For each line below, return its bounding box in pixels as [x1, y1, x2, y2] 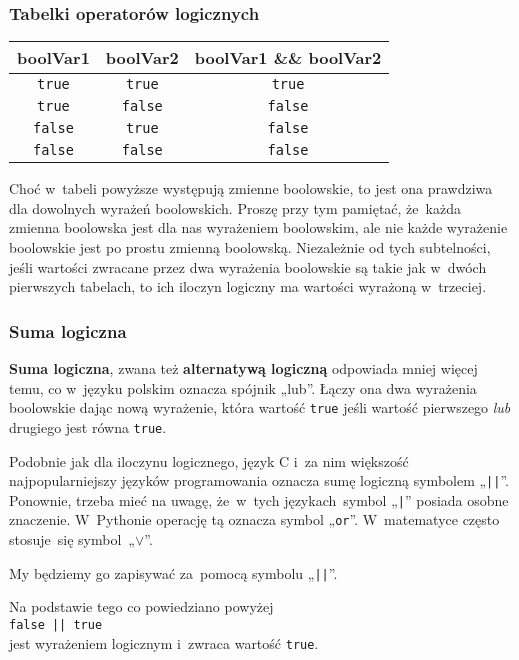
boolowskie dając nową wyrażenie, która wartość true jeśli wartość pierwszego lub [9, 397, 511, 418]
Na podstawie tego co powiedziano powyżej [9, 596, 274, 617]
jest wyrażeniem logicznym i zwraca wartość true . [9, 632, 319, 653]
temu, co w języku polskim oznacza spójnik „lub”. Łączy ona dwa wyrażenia [9, 377, 477, 398]
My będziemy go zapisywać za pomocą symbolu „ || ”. [9, 562, 338, 583]
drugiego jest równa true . [9, 416, 167, 437]
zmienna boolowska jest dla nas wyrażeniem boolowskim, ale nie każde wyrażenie [9, 217, 508, 238]
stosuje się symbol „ [9, 529, 135, 550]
